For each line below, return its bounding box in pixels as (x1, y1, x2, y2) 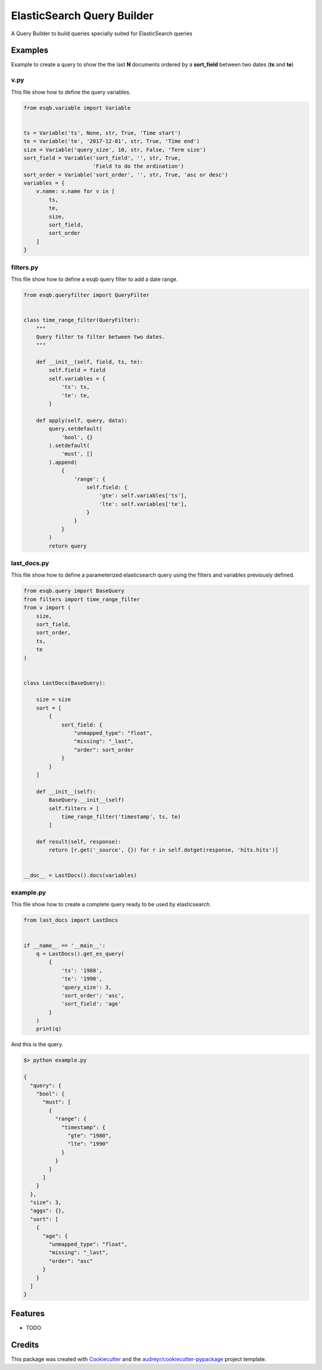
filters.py (11, 263, 39, 271)
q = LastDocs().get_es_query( (36, 950, 125, 957)
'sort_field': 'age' (61, 1001, 122, 1007)
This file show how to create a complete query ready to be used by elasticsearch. (11, 901, 212, 908)
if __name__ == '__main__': (23, 942, 106, 949)
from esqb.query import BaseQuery (23, 587, 125, 594)
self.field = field (48, 367, 106, 373)
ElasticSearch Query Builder (11, 9, 154, 22)
